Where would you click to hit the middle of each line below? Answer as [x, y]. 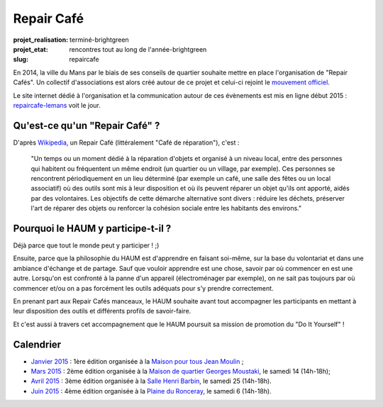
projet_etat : [31, 49]
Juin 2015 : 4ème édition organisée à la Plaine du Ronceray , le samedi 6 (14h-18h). [151, 391]
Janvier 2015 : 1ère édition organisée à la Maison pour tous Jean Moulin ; [137, 361]
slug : [21, 60]
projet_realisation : [41, 40]
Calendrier [37, 344]
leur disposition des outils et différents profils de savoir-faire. [102, 311]
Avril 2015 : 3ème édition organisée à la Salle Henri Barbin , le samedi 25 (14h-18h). [151, 381]
